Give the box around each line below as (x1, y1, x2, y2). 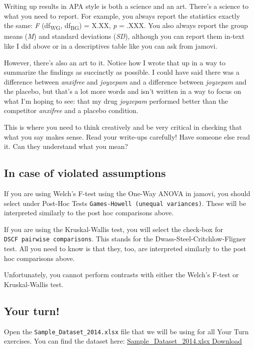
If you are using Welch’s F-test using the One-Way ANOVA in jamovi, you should (4, 188, 251, 199)
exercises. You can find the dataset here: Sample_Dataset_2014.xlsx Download (4, 336, 242, 346)
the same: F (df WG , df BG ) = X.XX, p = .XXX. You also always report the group (4, 20, 248, 31)
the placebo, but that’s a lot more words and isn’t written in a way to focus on (4, 86, 241, 96)
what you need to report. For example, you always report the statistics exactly (4, 10, 240, 21)
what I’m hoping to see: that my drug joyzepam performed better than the (4, 95, 229, 106)
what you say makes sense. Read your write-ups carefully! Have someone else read (4, 131, 250, 142)
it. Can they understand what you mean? (4, 141, 128, 151)
